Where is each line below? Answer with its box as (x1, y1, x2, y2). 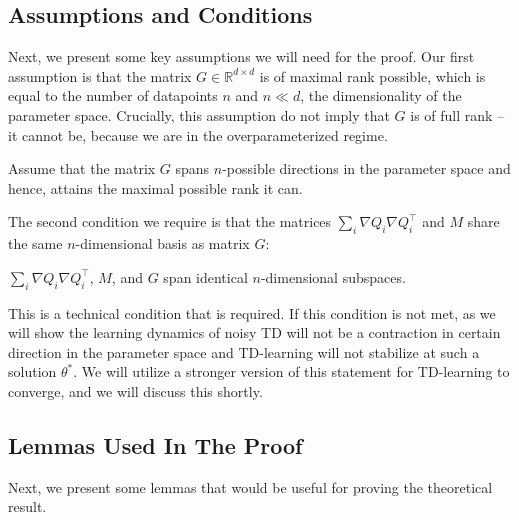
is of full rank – (410, 104, 505, 125)
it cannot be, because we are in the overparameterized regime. (8, 124, 388, 145)
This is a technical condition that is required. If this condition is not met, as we (8, 302, 496, 323)
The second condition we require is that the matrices (8, 211, 332, 232)
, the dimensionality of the (300, 85, 462, 106)
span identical (163, 266, 248, 287)
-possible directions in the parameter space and (222, 158, 511, 179)
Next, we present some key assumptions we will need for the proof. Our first (8, 46, 475, 67)
